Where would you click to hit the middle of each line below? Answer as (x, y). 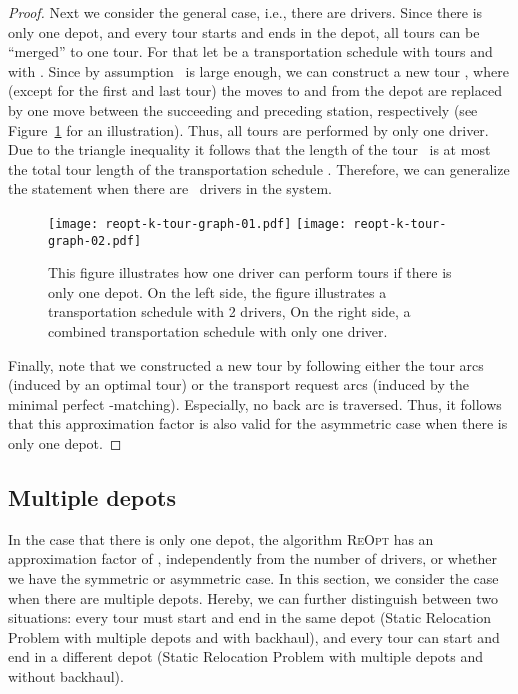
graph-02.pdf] (95, 240)
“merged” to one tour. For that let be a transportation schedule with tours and (250, 51)
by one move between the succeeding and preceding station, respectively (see (243, 109)
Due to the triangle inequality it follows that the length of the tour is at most (249, 149)
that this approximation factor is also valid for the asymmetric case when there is (258, 423)
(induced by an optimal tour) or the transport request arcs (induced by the (238, 384)
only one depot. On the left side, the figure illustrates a (217, 291)
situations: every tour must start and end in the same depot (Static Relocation (249, 617)
